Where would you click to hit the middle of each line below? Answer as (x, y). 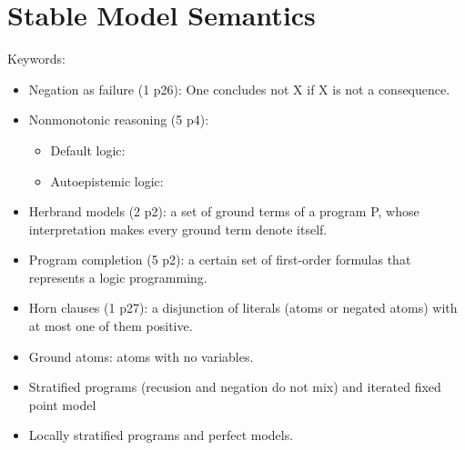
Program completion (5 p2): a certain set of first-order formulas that (220, 260)
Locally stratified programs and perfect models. (161, 435)
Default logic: (88, 150)
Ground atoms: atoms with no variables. (141, 356)
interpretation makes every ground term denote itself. (178, 229)
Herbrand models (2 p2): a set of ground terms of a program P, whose (224, 211)
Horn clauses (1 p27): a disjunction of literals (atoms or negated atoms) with (243, 308)
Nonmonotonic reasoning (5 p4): (119, 120)
